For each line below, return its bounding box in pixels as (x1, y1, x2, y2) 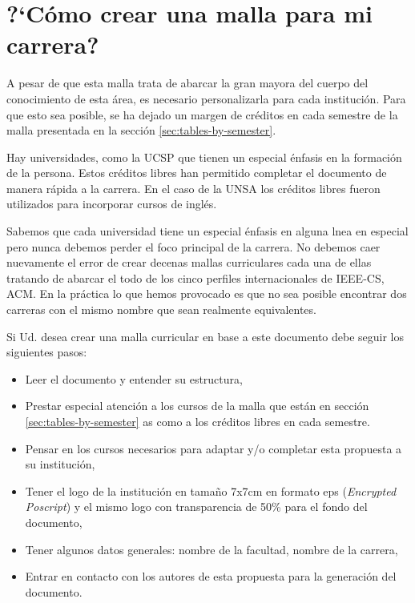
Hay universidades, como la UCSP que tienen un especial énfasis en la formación (6, 148, 402, 165)
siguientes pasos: (6, 344, 87, 360)
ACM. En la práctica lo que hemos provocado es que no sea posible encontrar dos (6, 285, 407, 302)
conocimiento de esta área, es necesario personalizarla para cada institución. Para (6, 90, 406, 107)
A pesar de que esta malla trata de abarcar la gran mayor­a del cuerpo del (6, 74, 369, 91)
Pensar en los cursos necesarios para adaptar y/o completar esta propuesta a (25, 440, 402, 456)
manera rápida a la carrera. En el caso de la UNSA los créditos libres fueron (6, 179, 381, 196)
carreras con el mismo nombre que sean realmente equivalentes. (6, 301, 316, 318)
